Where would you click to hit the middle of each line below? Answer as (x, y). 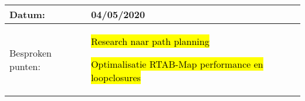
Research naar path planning (150, 41)
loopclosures (116, 77)
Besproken (30, 53)
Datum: (27, 14)
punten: (25, 66)
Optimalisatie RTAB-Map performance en (177, 64)
